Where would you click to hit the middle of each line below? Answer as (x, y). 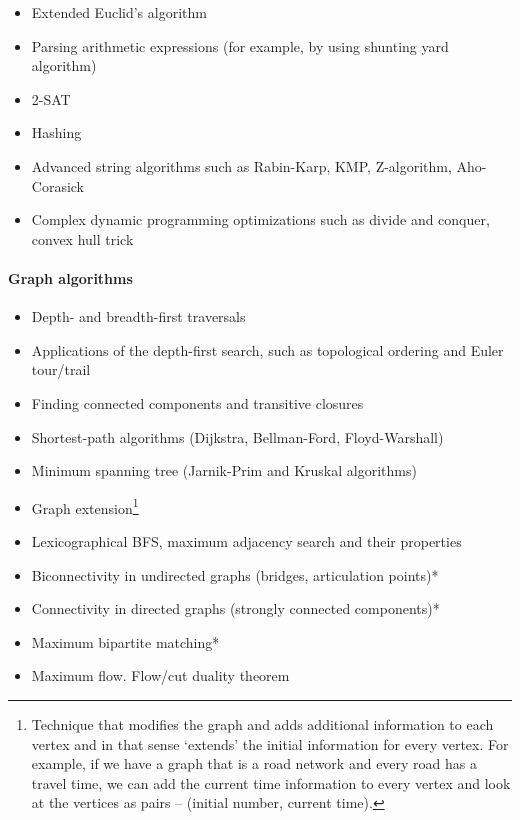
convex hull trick (82, 238)
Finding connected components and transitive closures (197, 402)
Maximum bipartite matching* (125, 641)
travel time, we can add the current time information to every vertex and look (271, 782)
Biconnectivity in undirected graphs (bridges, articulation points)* (235, 574)
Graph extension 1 (85, 506)
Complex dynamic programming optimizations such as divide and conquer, (260, 219)
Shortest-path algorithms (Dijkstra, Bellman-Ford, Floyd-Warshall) (237, 436)
